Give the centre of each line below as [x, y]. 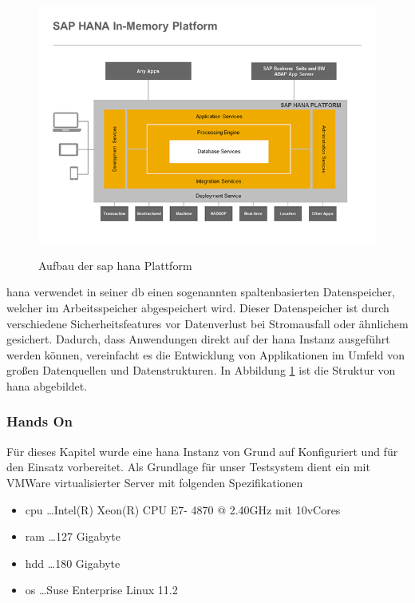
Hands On [40, 421]
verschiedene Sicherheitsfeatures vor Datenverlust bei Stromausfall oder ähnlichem [207, 323]
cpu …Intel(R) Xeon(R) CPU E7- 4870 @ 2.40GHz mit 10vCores [183, 509]
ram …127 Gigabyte [73, 536]
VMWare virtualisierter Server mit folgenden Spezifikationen [155, 482]
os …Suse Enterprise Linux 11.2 [101, 590]
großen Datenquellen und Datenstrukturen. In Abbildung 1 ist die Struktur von [201, 370]
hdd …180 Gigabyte [73, 563]
